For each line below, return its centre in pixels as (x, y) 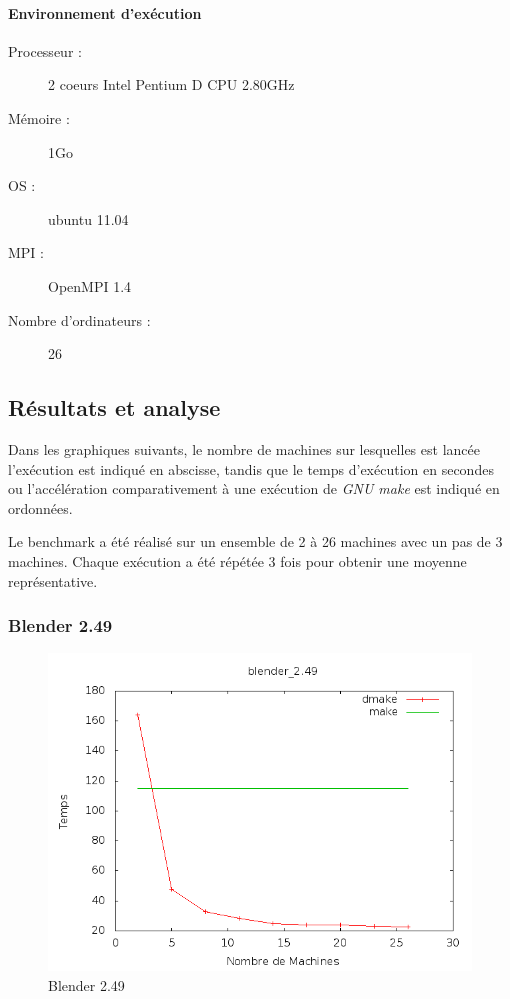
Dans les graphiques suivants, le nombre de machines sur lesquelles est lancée (244, 448)
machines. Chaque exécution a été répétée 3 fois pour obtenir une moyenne (237, 560)
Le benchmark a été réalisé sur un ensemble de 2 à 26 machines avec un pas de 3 (255, 541)
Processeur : (45, 50)
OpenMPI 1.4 (90, 285)
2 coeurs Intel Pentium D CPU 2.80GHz (171, 84)
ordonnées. (40, 507)
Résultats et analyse (114, 407)
